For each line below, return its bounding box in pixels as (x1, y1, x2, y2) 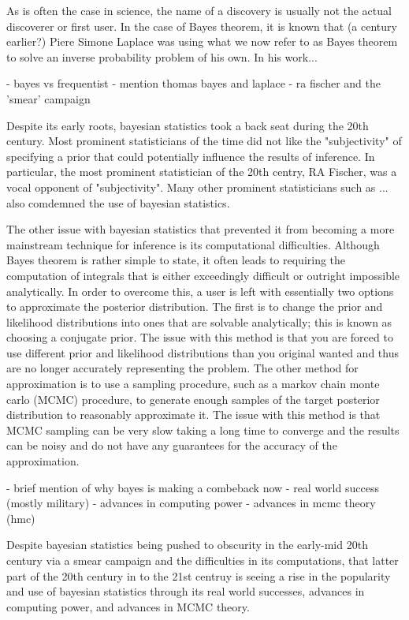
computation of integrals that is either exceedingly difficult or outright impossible (6, 267, 400, 283)
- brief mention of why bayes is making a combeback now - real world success (6, 479, 379, 495)
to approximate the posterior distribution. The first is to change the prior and (6, 298, 383, 315)
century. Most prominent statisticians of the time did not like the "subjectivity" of (6, 133, 402, 149)
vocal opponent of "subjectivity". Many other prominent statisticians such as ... (6, 178, 389, 195)
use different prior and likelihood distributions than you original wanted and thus (6, 344, 399, 360)
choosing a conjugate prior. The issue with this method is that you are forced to (6, 329, 393, 345)
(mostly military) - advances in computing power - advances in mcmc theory (6, 495, 376, 511)
